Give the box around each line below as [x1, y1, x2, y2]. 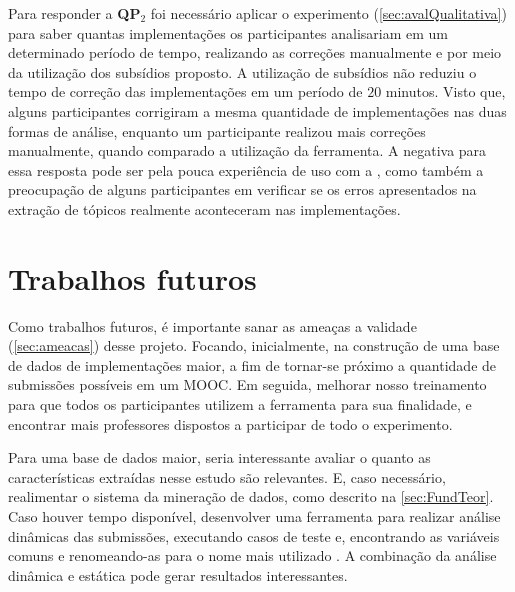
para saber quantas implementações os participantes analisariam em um [8, 22, 449, 43]
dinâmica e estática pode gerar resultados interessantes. [8, 564, 348, 585]
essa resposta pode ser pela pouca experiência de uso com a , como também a [8, 159, 484, 180]
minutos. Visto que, [385, 81, 506, 102]
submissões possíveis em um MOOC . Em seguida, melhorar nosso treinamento [8, 374, 487, 395]
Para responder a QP [8, 3, 141, 23]
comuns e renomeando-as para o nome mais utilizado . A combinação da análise [8, 545, 497, 566]
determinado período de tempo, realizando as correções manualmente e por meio [8, 42, 502, 63]
